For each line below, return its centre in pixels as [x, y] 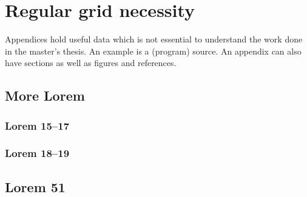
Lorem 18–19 [37, 153]
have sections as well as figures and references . [91, 63]
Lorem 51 [35, 186]
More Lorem [45, 95]
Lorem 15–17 [37, 125]
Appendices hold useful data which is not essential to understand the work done [154, 39]
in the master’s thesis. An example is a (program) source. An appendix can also [153, 51]
